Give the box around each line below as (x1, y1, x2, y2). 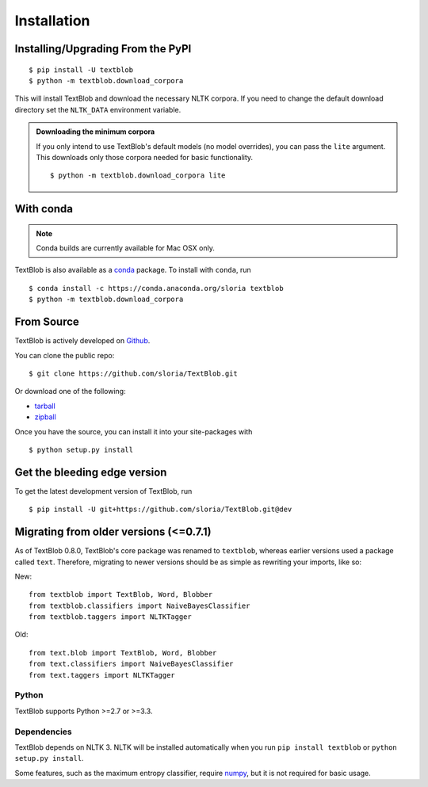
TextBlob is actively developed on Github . (14, 336, 151, 346)
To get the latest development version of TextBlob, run (14, 486, 193, 495)
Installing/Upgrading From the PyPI (14, 42, 192, 55)
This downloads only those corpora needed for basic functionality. (36, 152, 254, 162)
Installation (14, 12, 90, 29)
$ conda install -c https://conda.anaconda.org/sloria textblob (29, 284, 285, 292)
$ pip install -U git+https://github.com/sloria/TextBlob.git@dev (29, 505, 292, 514)
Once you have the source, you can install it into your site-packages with (14, 426, 253, 436)
